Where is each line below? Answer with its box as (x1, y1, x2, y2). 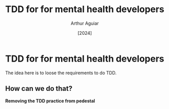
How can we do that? (5, 84, 73, 93)
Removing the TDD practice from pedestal (5, 97, 95, 104)
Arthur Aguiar (70, 20, 99, 26)
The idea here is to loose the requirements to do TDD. (5, 70, 117, 76)
